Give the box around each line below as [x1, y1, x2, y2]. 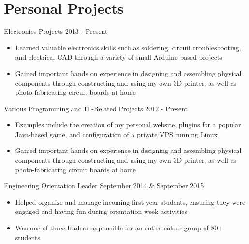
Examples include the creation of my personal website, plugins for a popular [15, 120, 241, 130]
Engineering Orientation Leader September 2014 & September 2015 [4, 181, 204, 191]
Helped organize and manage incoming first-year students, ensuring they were [15, 197, 246, 207]
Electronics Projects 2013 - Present [4, 26, 108, 36]
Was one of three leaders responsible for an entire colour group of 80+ [15, 223, 223, 233]
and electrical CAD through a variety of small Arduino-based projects [15, 52, 222, 62]
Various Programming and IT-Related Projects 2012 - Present [4, 103, 188, 113]
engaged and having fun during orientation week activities [15, 206, 188, 216]
